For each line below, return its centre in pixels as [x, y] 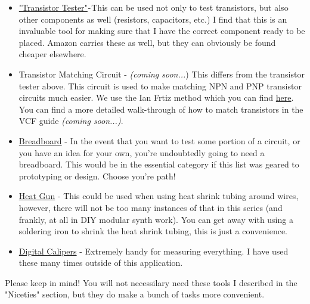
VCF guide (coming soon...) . [71, 121]
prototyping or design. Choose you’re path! [97, 176]
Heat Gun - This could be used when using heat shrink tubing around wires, [159, 196]
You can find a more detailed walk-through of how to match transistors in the [161, 109]
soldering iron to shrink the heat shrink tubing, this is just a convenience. [153, 231]
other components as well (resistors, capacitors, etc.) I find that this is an [153, 19]
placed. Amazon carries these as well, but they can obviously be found [147, 42]
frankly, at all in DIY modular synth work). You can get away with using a [156, 219]
